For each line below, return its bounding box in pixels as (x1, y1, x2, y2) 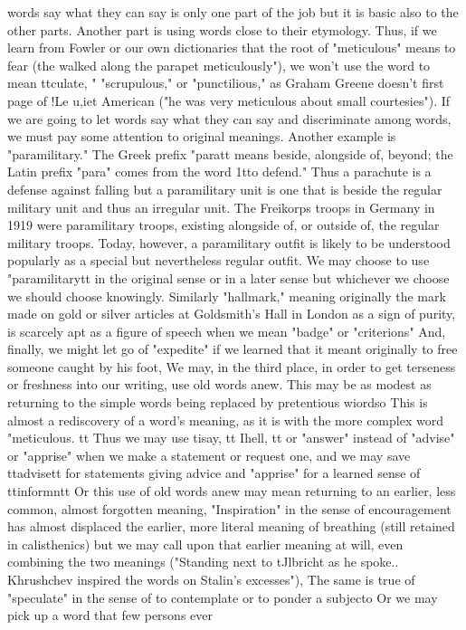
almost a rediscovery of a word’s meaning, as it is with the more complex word (7, 410, 443, 429)
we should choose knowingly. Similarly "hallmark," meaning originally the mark (7, 286, 446, 305)
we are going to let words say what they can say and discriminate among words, (7, 109, 452, 128)
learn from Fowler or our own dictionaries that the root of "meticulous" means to (7, 38, 456, 57)
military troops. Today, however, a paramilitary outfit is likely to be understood (7, 233, 451, 252)
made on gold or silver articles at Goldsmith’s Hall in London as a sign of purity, (7, 304, 456, 323)
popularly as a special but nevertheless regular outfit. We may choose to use (7, 251, 430, 270)
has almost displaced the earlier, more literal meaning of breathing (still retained (7, 517, 455, 536)
